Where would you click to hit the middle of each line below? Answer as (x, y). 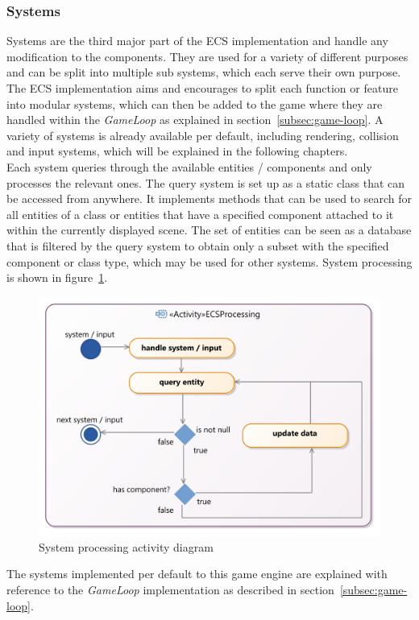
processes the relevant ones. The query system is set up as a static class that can (206, 182)
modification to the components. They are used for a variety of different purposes (207, 56)
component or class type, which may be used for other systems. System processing (209, 261)
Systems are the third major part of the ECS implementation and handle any (197, 41)
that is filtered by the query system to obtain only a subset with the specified (198, 245)
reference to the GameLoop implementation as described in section (170, 589)
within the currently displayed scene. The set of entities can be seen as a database (209, 230)
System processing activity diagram (126, 546)
